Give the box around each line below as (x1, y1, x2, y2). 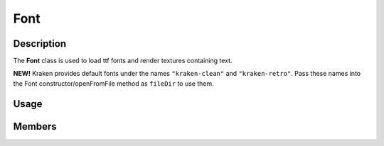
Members (13, 120, 57, 133)
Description (13, 38, 67, 50)
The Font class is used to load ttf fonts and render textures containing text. (13, 57, 233, 65)
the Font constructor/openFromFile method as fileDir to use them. (13, 79, 215, 88)
